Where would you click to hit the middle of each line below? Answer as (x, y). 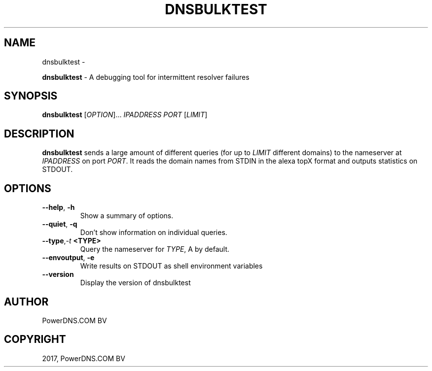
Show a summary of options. (127, 216)
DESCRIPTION (39, 134)
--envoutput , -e (68, 258)
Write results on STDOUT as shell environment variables (171, 266)
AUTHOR (26, 302)
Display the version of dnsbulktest (135, 283)
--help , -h (58, 207)
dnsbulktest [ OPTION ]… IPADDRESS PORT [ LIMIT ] (125, 115)
